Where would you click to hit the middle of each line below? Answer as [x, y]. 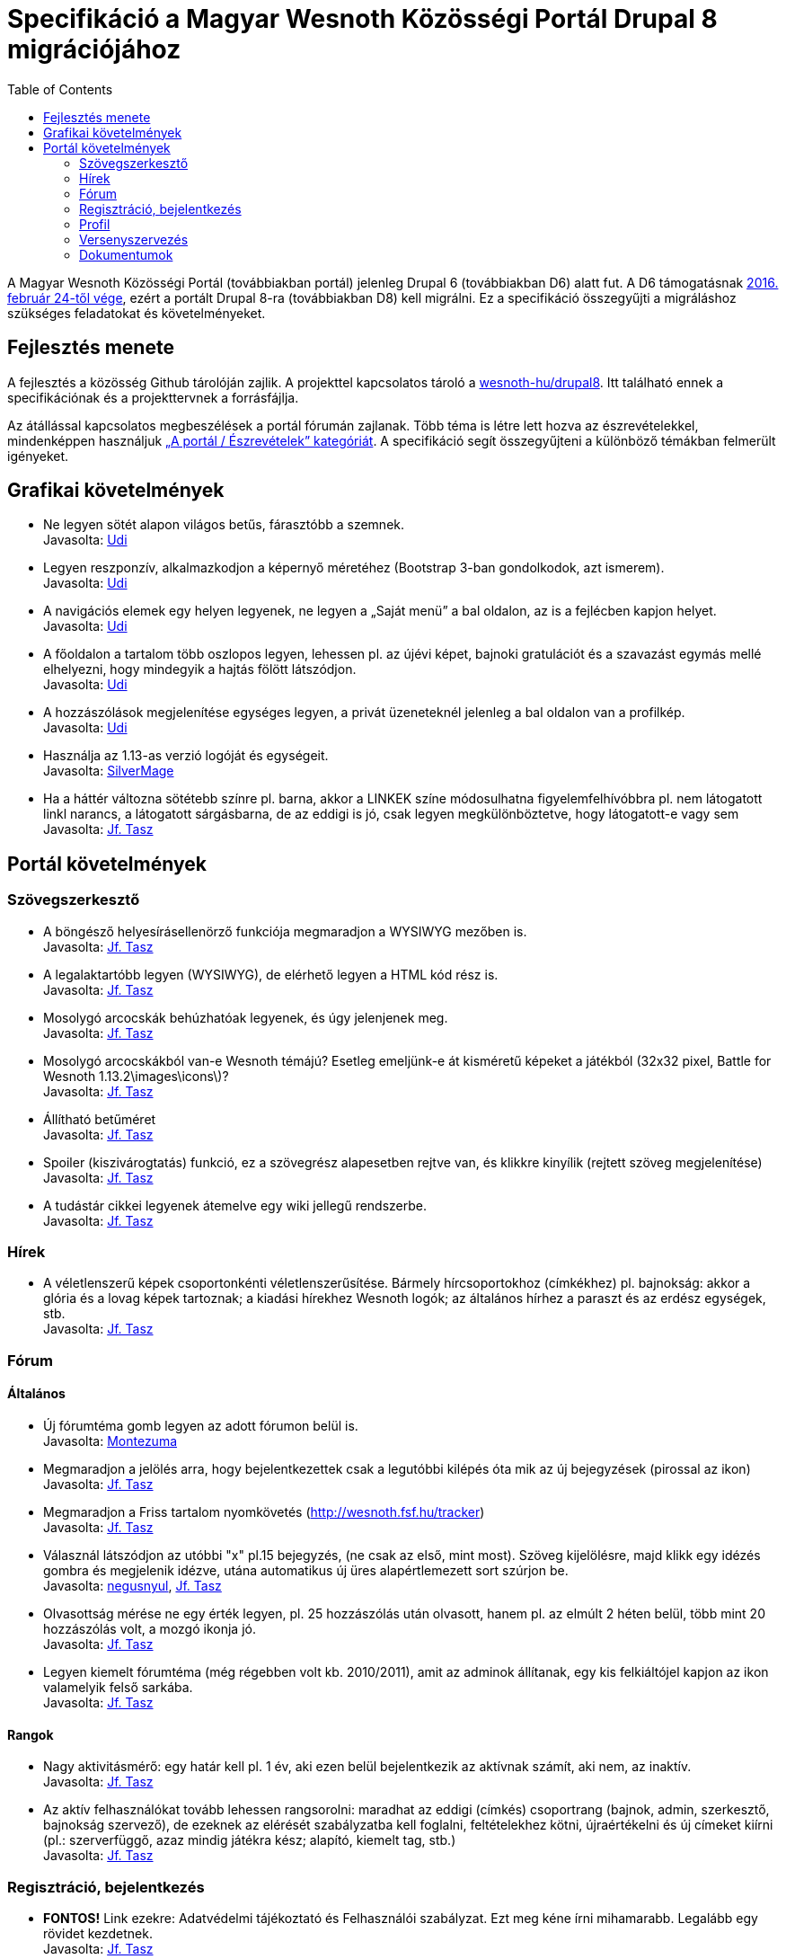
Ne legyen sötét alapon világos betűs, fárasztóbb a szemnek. [224, 525]
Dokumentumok [126, 254]
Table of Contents [60, 89]
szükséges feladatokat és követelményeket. [137, 313]
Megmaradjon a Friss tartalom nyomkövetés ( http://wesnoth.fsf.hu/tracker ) [264, 1512]
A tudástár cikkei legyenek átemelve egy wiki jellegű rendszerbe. [235, 1205]
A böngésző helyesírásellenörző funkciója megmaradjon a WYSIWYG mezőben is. [285, 931]
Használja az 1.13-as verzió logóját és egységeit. [186, 756]
